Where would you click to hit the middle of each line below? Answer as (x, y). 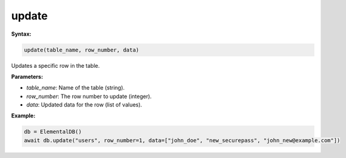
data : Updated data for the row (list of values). (84, 105)
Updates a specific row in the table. (55, 65)
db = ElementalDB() (53, 132)
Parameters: (27, 76)
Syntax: (21, 34)
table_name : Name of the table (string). (75, 88)
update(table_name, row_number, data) (82, 50)
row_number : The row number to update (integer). (89, 96)
